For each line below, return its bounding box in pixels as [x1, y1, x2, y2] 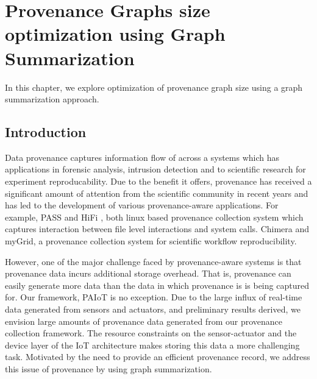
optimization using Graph [5, 21, 226, 46]
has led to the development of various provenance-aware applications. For [5, 199, 279, 211]
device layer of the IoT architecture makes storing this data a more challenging [5, 338, 300, 351]
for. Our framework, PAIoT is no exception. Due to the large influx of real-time [5, 291, 302, 303]
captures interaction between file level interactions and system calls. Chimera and [5, 222, 310, 235]
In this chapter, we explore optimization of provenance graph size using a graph [5, 80, 303, 93]
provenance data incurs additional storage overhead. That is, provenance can [5, 267, 291, 280]
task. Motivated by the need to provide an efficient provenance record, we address [5, 350, 310, 363]
